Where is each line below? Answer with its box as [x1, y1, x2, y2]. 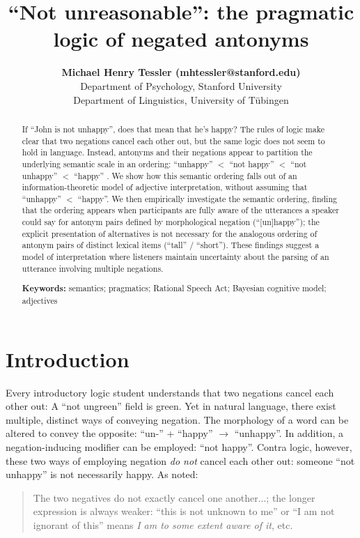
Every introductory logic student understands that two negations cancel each [6, 385, 334, 399]
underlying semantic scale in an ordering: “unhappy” [22, 157, 213, 169]
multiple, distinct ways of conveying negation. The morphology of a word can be [6, 412, 349, 426]
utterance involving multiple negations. [22, 262, 164, 274]
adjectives [22, 294, 58, 306]
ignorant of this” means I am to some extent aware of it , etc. [33, 517, 293, 532]
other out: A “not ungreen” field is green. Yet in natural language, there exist [6, 399, 336, 413]
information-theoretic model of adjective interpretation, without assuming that [22, 181, 308, 193]
